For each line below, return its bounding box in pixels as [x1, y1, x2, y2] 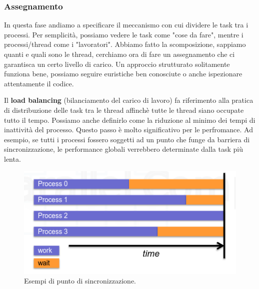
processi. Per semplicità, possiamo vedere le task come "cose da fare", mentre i [4, 29, 243, 39]
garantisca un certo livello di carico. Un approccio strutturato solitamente [4, 58, 230, 69]
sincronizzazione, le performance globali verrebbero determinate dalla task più [4, 144, 243, 154]
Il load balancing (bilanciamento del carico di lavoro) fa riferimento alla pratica [4, 95, 253, 105]
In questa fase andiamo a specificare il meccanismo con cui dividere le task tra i [4, 19, 248, 30]
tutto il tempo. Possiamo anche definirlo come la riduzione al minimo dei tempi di [4, 114, 255, 125]
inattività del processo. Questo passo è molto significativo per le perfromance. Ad [4, 124, 253, 135]
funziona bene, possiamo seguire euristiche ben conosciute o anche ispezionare [4, 68, 242, 79]
